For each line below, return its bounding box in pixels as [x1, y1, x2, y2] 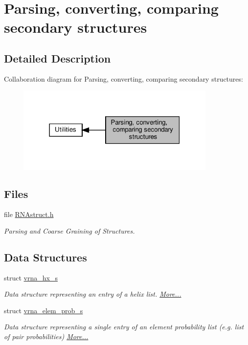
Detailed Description [4, 50, 111, 65]
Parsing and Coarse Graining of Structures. [4, 225, 135, 236]
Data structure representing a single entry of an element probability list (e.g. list [4, 322, 244, 332]
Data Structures [4, 249, 87, 264]
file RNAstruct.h [4, 209, 54, 219]
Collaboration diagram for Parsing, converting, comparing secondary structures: [4, 73, 243, 84]
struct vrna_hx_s [4, 272, 58, 282]
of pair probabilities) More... [4, 331, 89, 341]
